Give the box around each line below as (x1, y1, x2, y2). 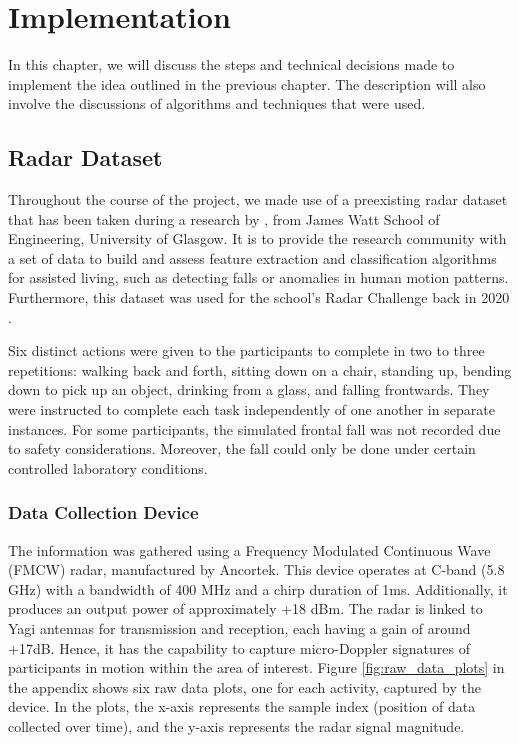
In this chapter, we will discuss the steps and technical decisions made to (8, 54, 455, 75)
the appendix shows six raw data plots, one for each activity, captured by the (8, 676, 481, 697)
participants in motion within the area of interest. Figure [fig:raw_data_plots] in (8, 657, 505, 678)
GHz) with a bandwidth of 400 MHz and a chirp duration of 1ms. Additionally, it (8, 578, 508, 599)
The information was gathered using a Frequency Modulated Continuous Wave (8, 539, 491, 560)
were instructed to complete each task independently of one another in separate (8, 399, 495, 420)
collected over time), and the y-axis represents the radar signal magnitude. (8, 715, 465, 736)
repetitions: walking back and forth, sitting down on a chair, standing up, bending (8, 359, 512, 380)
